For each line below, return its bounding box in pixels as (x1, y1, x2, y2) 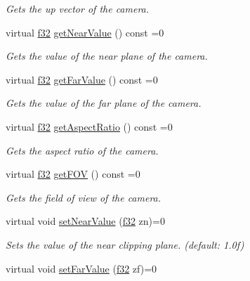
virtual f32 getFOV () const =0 (6, 166, 140, 181)
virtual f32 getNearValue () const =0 (6, 25, 164, 39)
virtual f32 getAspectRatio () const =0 (6, 119, 173, 133)
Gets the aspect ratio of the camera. (6, 143, 159, 157)
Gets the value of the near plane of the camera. (6, 48, 208, 63)
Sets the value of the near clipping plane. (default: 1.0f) (6, 237, 244, 251)
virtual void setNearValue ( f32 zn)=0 (6, 214, 165, 228)
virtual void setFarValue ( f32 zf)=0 (6, 261, 157, 275)
